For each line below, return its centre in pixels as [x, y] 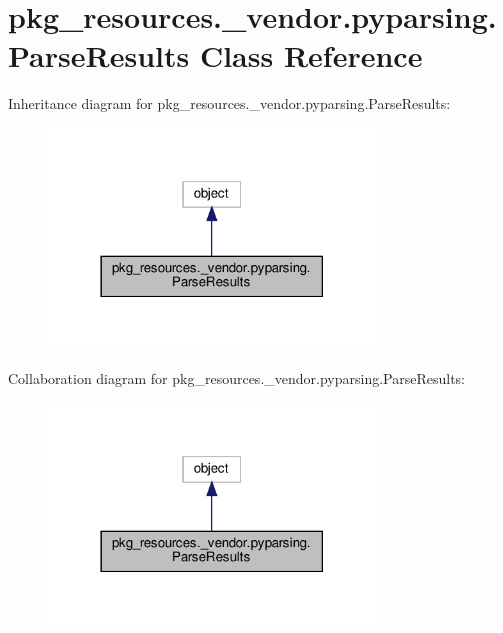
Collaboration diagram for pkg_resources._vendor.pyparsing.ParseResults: [237, 378]
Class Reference [311, 55]
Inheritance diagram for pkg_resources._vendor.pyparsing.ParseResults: [229, 103]
